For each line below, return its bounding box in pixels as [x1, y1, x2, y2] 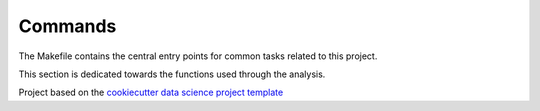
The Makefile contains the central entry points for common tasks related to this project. [18, 50, 378, 62]
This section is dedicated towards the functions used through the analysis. [18, 68, 326, 80]
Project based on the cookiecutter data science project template [18, 86, 284, 99]
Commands [18, 15, 117, 37]
